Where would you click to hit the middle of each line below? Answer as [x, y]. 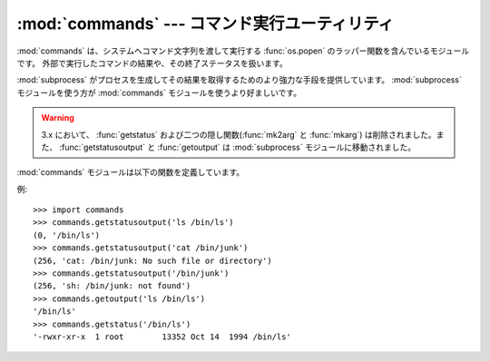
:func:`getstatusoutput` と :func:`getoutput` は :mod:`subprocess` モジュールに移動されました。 [238, 147]
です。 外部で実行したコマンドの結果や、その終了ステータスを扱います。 [152, 63]
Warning [58, 118]
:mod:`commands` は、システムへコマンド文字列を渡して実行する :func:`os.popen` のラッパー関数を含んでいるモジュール [243, 51]
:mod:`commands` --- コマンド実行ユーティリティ [206, 24]
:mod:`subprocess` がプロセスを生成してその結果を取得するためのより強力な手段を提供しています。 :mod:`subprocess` [239, 80]
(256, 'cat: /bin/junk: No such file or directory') [152, 260]
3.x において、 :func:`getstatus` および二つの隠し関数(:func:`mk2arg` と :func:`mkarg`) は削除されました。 [239, 134]
